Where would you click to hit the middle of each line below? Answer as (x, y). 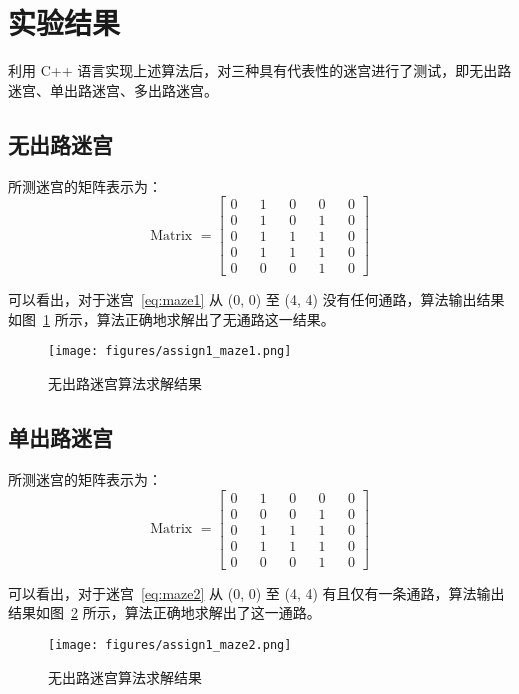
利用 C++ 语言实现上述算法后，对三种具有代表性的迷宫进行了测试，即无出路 (260, 70)
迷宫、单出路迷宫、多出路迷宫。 (113, 89)
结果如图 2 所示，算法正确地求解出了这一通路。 (164, 612)
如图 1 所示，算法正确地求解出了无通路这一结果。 (171, 318)
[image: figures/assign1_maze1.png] (170, 351)
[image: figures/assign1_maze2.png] (170, 644)
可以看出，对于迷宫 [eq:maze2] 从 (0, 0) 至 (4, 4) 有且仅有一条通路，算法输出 (256, 592)
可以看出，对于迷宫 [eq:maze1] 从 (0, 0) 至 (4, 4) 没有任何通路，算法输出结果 (256, 299)
